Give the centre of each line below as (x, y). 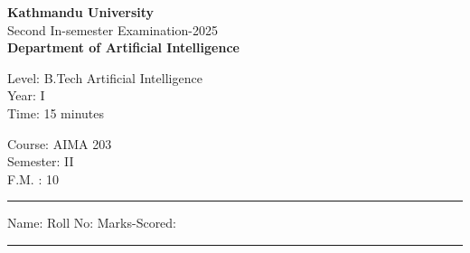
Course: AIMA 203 (60, 143)
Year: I (26, 95)
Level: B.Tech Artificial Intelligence (105, 77)
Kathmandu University (81, 12)
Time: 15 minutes (56, 112)
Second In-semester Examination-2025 (113, 29)
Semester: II (41, 161)
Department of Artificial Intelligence (123, 47)
